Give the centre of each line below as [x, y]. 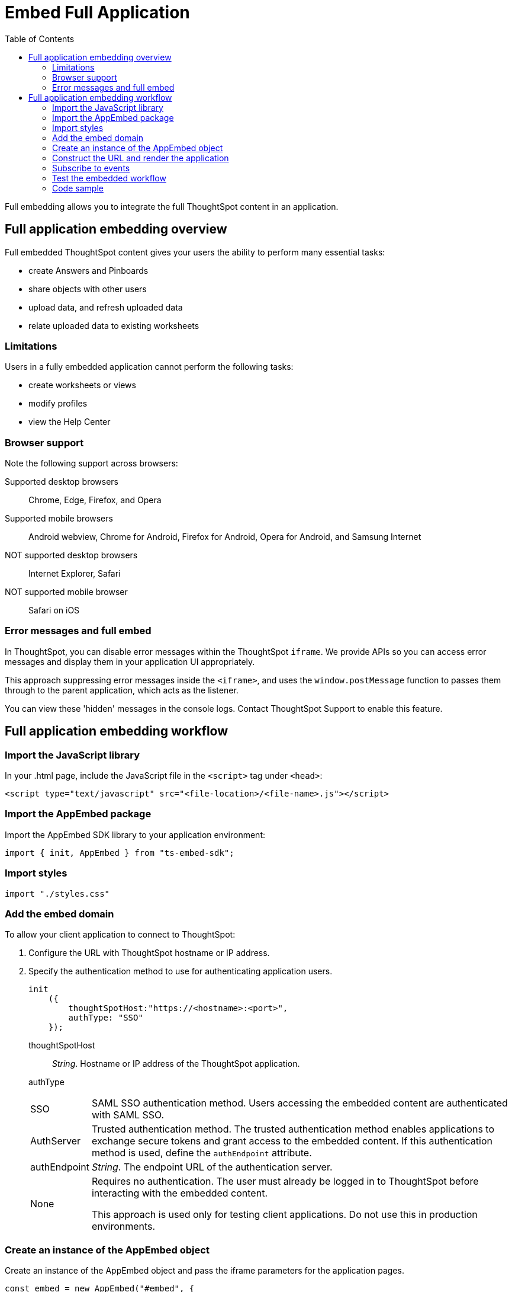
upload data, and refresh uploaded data [106, 307]
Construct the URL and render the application [141, 158]
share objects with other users [88, 289]
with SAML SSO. [128, 1115]
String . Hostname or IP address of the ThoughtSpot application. [176, 1064]
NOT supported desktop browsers [71, 555]
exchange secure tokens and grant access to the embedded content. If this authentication [292, 1141]
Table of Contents [40, 39]
